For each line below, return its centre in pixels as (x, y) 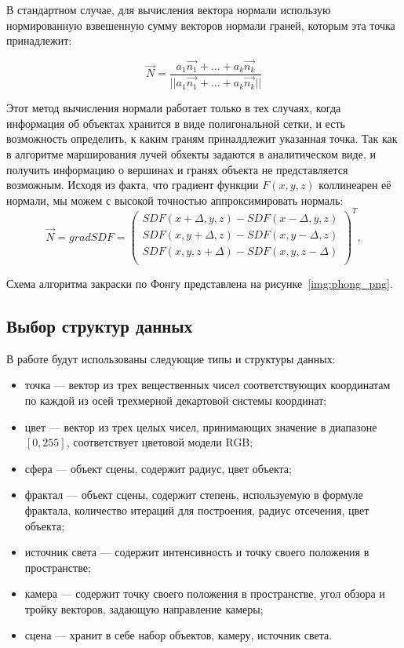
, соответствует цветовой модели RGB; (160, 442)
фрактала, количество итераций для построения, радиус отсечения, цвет (197, 510)
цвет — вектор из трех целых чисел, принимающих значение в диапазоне (201, 426)
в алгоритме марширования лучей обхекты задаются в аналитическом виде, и (191, 153)
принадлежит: (39, 40)
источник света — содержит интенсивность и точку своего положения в (197, 552)
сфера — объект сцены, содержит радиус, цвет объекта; (158, 468)
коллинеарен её (355, 185)
